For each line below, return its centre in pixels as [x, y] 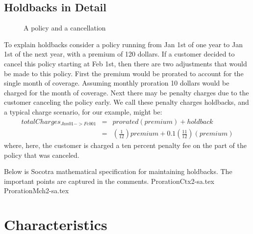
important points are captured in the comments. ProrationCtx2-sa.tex [109, 181]
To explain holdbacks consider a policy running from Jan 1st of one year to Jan [123, 44]
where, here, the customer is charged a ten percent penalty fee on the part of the [126, 145]
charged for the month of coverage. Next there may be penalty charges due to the [126, 92]
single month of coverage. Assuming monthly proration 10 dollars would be [117, 83]
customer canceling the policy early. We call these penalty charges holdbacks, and [126, 102]
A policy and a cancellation [65, 28]
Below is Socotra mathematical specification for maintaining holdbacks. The [118, 171]
